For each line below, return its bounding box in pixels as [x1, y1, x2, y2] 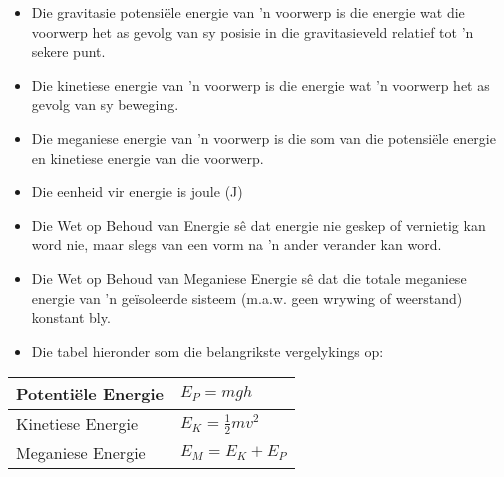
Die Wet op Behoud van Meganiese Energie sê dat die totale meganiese [31, 267, 467, 288]
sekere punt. [31, 41, 106, 62]
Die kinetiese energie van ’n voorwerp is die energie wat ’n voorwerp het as [31, 74, 490, 95]
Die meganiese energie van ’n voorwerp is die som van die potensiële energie [31, 127, 496, 148]
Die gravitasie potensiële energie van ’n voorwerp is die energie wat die [31, 2, 465, 22]
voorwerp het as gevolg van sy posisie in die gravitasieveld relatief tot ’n [31, 21, 474, 42]
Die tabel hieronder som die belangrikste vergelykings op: [31, 340, 384, 361]
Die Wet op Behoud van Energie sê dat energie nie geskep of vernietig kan [31, 214, 486, 235]
